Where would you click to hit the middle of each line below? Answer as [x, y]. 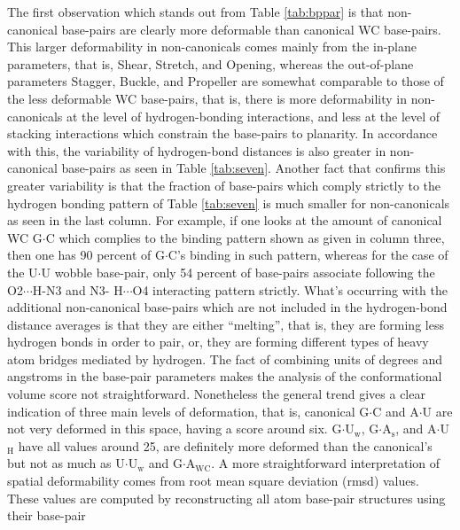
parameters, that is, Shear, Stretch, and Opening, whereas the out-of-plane [211, 63]
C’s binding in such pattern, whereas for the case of [308, 255]
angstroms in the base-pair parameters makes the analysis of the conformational [225, 376]
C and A [396, 411]
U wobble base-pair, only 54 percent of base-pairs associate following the [238, 272]
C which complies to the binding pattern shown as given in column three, [245, 237]
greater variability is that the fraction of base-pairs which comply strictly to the [224, 185]
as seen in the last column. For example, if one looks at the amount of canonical [225, 220]
